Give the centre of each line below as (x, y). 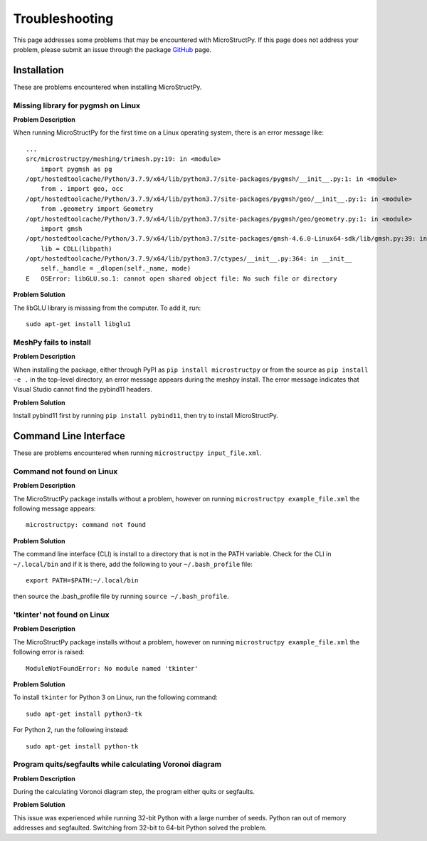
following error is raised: (49, 652)
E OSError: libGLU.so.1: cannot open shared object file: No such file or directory (181, 278)
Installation (38, 70)
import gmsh (61, 229)
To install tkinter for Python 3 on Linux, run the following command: (116, 697)
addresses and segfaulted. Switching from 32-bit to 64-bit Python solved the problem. (140, 828)
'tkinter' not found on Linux (61, 615)
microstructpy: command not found (86, 525)
